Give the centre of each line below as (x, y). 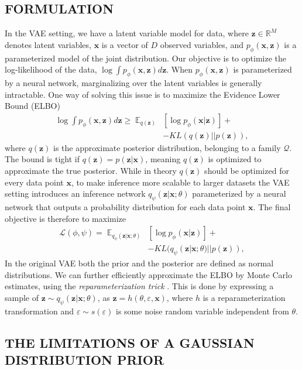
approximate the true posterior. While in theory (91, 171)
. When (180, 69)
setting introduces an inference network (75, 193)
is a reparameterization (244, 297)
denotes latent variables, (48, 44)
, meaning (163, 159)
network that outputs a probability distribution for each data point (125, 207)
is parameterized (262, 69)
